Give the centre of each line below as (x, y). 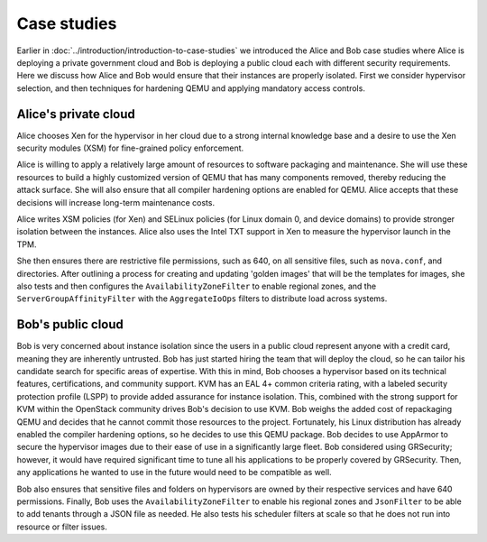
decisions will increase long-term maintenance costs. (116, 202)
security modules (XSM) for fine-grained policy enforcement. (130, 148)
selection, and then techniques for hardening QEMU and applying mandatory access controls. (191, 88)
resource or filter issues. (62, 527)
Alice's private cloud (76, 114)
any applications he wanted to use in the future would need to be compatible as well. (175, 473)
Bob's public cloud (70, 325)
